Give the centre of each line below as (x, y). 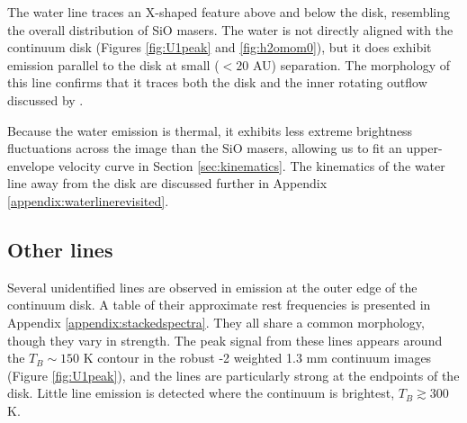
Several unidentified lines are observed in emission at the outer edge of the (212, 287)
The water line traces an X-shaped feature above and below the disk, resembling (229, 12)
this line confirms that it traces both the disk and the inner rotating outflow (217, 82)
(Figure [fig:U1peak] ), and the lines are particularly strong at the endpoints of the (233, 375)
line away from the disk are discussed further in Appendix (167, 183)
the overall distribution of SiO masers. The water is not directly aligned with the (230, 29)
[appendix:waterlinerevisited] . (88, 200)
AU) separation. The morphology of (351, 64)
